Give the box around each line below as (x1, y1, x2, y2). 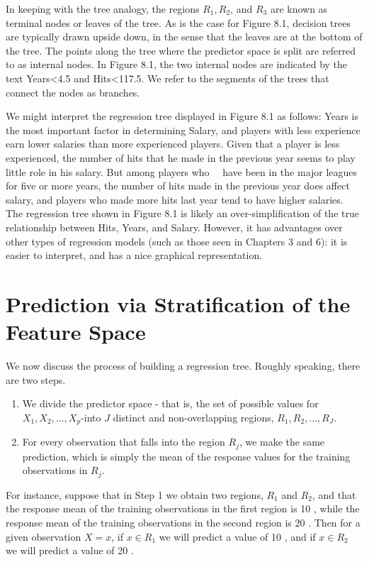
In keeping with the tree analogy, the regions (6, 1, 200, 16)
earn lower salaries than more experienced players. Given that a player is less (6, 136, 340, 151)
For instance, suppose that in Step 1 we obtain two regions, (6, 487, 263, 502)
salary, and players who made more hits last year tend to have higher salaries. (6, 192, 344, 206)
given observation (6, 529, 81, 544)
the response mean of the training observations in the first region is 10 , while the (6, 501, 360, 516)
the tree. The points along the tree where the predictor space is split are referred (6, 43, 356, 57)
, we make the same (239, 434, 325, 449)
